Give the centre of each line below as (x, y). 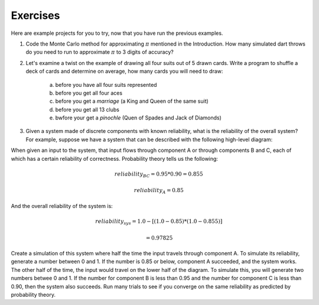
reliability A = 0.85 (159, 191)
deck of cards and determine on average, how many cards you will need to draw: (124, 72)
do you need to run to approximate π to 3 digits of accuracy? (100, 52)
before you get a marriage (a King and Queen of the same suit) (132, 101)
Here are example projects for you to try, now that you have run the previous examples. (117, 33)
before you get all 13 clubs (87, 109)
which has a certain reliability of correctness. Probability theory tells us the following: (115, 158)
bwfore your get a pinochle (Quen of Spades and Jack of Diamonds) (138, 118)
